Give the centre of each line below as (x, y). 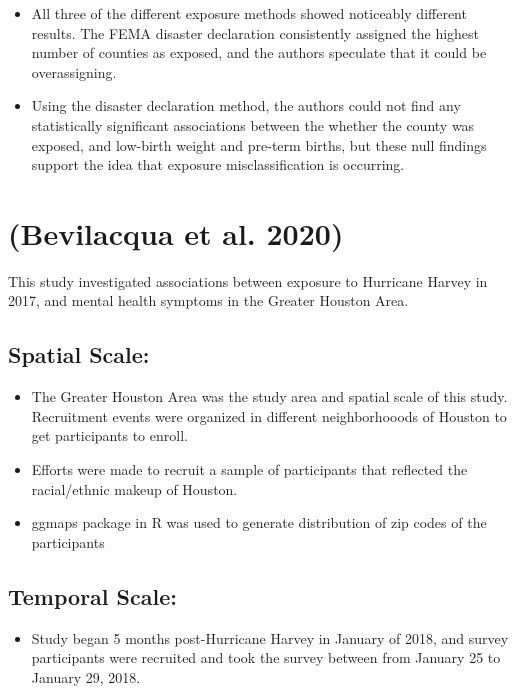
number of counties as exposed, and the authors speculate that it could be (259, 52)
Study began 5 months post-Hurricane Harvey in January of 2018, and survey (270, 637)
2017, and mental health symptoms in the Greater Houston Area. (208, 300)
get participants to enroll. (109, 435)
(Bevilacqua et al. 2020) (176, 232)
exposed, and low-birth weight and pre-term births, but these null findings (259, 144)
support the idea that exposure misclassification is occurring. (218, 164)
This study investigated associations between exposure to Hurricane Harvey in (248, 280)
